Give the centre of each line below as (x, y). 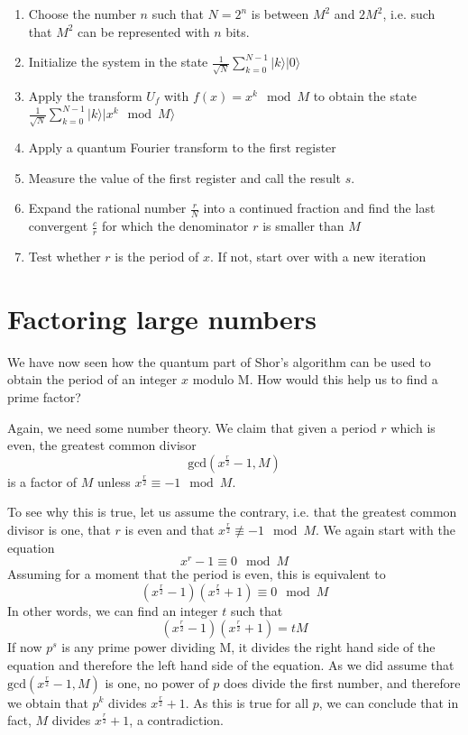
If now (25, 647)
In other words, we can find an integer (113, 610)
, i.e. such (409, 14)
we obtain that (48, 702)
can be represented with (144, 31)
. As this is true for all (247, 702)
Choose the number (82, 14)
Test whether (64, 257)
